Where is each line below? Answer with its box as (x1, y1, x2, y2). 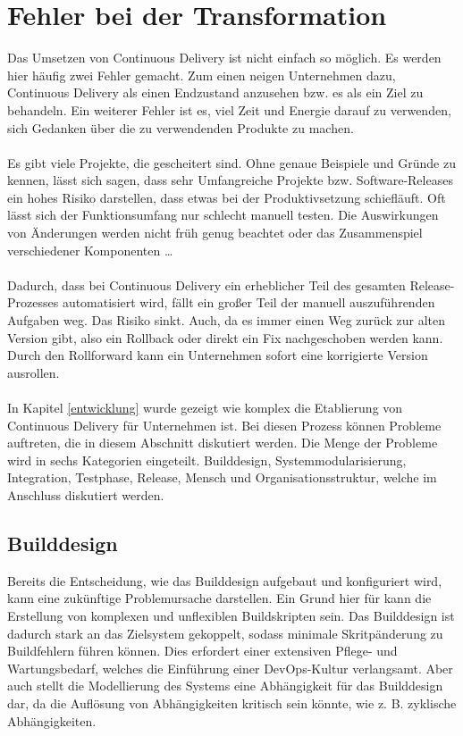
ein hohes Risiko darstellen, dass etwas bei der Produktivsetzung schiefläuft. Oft (7, 188, 446, 206)
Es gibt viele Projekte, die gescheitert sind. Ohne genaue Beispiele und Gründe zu (7, 153, 456, 171)
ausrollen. (7, 363, 60, 381)
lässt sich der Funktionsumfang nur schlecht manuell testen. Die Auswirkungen (7, 205, 439, 224)
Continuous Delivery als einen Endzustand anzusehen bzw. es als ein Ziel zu (7, 83, 424, 102)
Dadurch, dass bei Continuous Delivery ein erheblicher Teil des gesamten (7, 275, 406, 294)
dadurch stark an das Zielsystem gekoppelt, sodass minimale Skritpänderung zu (7, 623, 443, 642)
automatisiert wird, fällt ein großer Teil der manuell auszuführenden (62, 293, 435, 312)
